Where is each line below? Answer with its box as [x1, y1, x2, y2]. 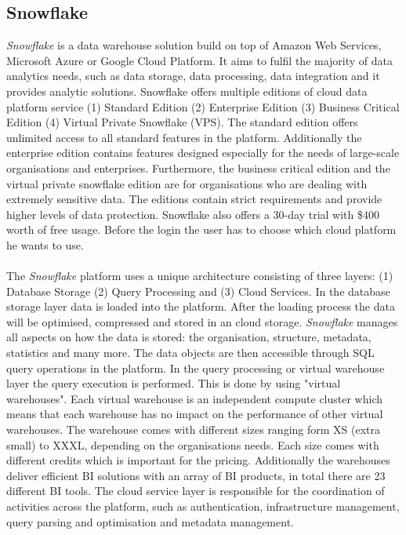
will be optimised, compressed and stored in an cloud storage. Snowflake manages [6, 313, 398, 329]
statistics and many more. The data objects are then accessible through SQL [6, 344, 375, 361]
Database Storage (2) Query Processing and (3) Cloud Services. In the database [6, 282, 390, 299]
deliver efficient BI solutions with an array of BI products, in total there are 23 [6, 467, 386, 483]
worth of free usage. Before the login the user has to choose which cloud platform [6, 221, 397, 238]
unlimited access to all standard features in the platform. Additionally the [6, 129, 362, 145]
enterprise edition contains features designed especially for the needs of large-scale [6, 144, 400, 161]
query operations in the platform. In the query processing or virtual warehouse [6, 359, 385, 376]
